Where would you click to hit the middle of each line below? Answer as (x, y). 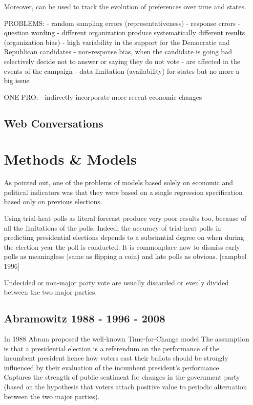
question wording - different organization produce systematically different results (125, 32)
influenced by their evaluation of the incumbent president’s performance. (113, 367)
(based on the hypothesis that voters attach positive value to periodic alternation (126, 386)
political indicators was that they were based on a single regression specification (123, 192)
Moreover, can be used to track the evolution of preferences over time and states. (125, 6)
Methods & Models (70, 159)
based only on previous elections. (53, 202)
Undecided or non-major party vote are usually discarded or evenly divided (116, 282)
